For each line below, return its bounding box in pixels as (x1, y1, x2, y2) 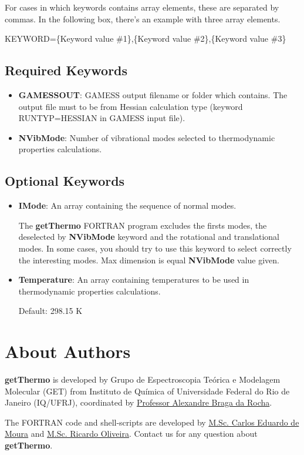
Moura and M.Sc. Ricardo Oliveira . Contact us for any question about (5, 427, 258, 440)
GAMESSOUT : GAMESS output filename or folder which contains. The (18, 88, 288, 101)
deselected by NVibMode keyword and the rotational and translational (18, 230, 279, 243)
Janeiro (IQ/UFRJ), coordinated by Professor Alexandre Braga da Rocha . (5, 396, 272, 409)
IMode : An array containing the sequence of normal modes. (18, 199, 237, 212)
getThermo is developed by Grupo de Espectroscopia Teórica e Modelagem (5, 373, 281, 386)
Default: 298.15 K (18, 305, 83, 317)
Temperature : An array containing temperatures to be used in (18, 273, 249, 286)
